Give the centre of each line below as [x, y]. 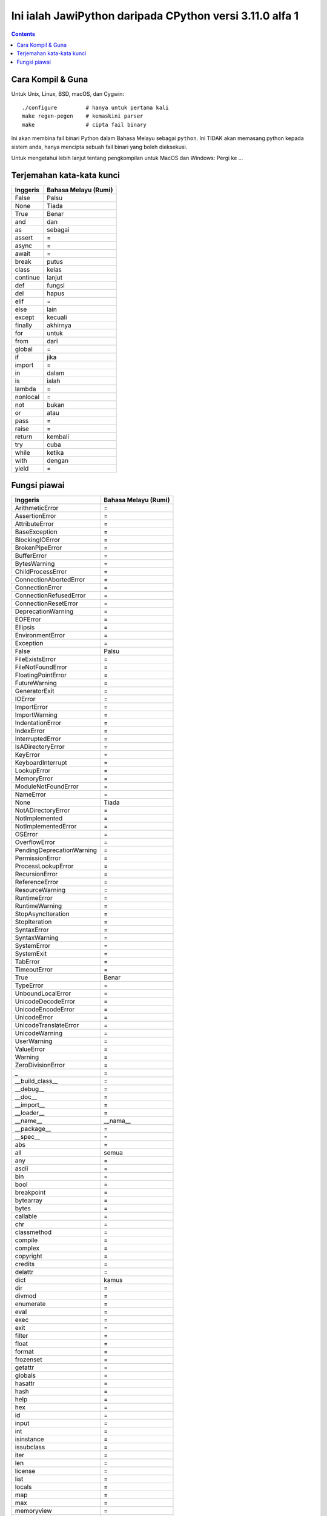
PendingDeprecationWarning [56, 850]
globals [25, 1375]
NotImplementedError [46, 827]
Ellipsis [25, 628]
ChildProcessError [41, 572]
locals [23, 1487]
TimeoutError [34, 970]
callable [26, 1216]
